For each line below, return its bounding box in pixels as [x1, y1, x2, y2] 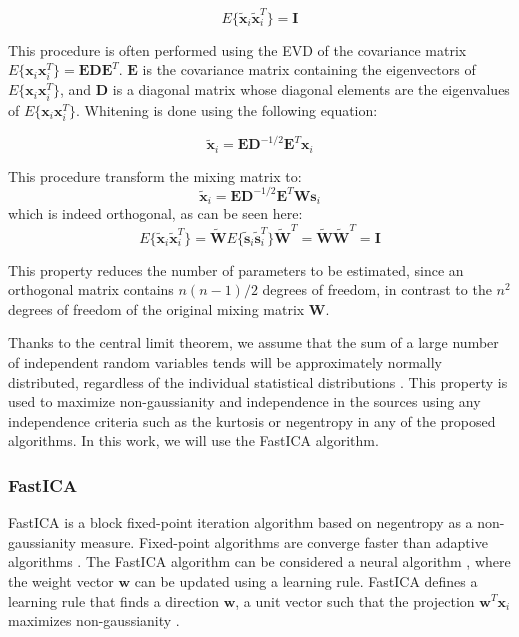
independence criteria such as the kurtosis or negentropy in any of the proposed [8, 410, 496, 431]
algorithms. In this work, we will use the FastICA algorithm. [8, 430, 379, 451]
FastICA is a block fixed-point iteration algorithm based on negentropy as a [8, 512, 473, 533]
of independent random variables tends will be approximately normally [8, 351, 442, 372]
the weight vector [8, 570, 114, 591]
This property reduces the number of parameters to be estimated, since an [8, 259, 464, 280]
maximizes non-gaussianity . [8, 610, 180, 631]
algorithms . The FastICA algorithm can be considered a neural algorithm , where [8, 551, 511, 572]
